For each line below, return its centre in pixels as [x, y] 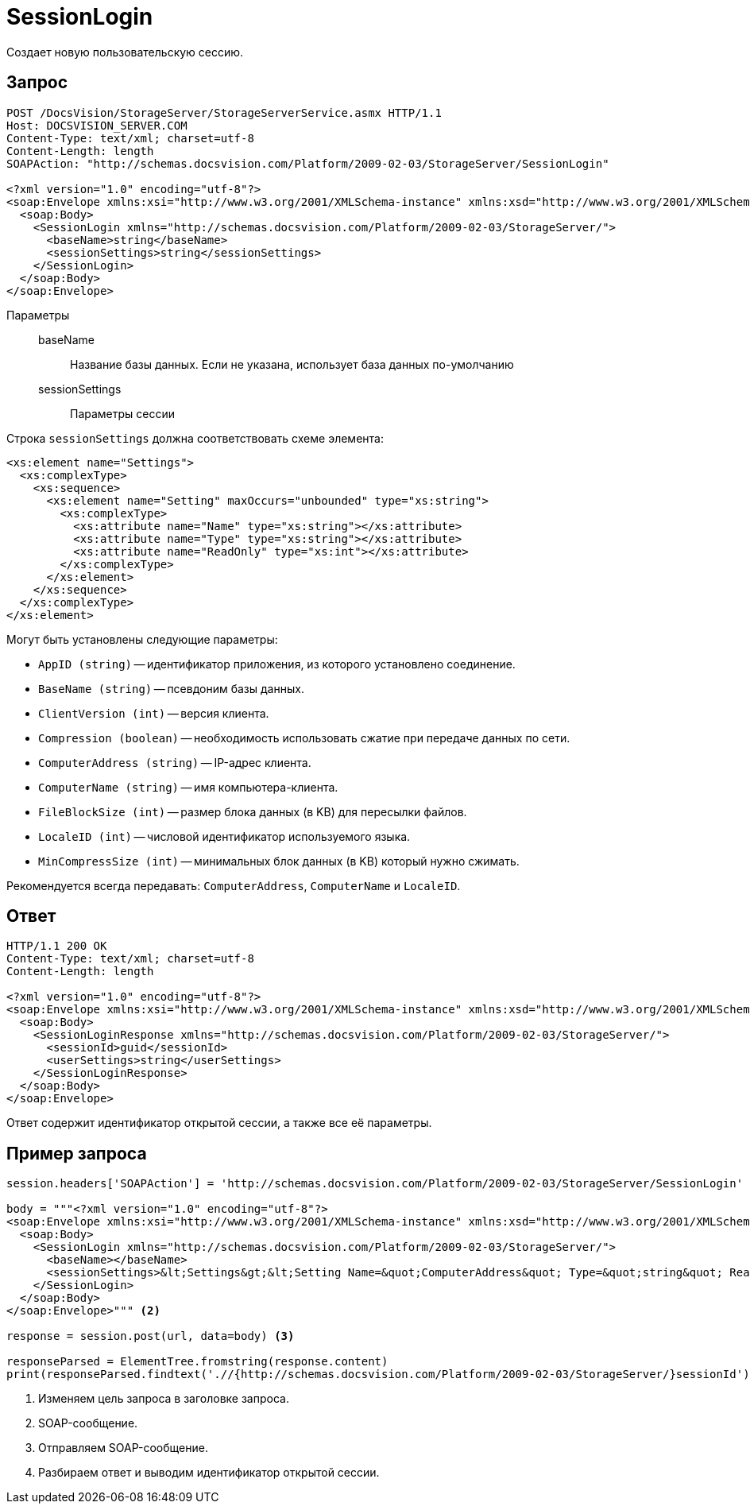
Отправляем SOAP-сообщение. [123, 1448]
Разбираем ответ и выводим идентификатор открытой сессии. [209, 1473]
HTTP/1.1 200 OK [57, 946]
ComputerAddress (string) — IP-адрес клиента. [175, 762]
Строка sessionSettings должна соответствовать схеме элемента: [195, 438]
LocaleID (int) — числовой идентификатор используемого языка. [224, 836]
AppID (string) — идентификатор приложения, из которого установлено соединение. [277, 664]
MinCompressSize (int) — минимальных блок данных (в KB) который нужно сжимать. [279, 861]
